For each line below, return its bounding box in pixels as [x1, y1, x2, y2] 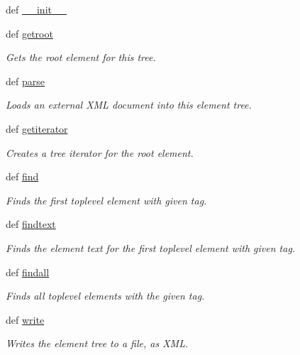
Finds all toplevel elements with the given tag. [6, 288, 205, 303]
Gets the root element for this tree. [6, 50, 156, 65]
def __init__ [6, 2, 67, 16]
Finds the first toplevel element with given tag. [6, 192, 207, 207]
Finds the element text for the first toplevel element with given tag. [6, 240, 296, 255]
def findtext [6, 217, 56, 231]
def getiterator [6, 121, 68, 136]
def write [6, 312, 45, 327]
